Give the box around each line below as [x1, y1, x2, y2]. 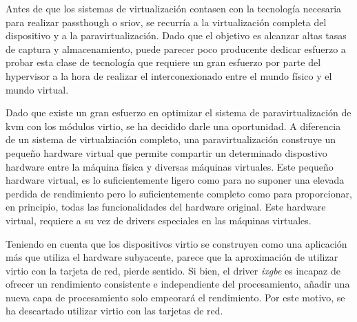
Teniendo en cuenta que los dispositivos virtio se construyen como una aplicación [6, 236, 347, 250]
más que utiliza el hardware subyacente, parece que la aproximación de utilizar [6, 250, 338, 264]
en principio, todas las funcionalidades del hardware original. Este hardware [6, 200, 326, 214]
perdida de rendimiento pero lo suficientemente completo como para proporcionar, [6, 186, 352, 200]
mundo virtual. [6, 82, 69, 96]
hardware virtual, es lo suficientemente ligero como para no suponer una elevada [6, 173, 345, 187]
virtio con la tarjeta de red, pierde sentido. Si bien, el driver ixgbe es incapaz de [6, 263, 340, 277]
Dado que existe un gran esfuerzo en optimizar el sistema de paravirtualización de [6, 105, 351, 120]
